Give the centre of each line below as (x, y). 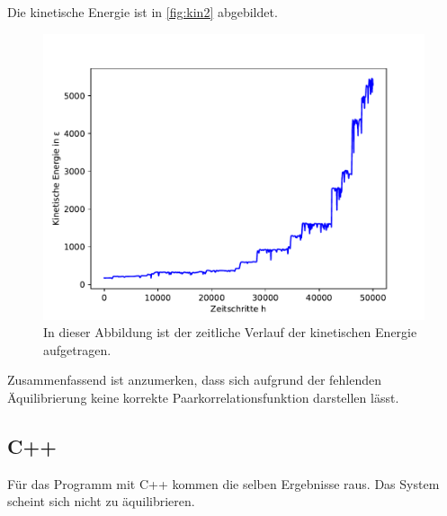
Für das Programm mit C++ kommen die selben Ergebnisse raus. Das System (223, 483)
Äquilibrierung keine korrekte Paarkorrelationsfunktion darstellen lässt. (203, 397)
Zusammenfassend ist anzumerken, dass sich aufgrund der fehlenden (194, 380)
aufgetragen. (77, 349)
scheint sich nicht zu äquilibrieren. (101, 501)
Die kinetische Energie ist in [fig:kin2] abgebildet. (143, 12)
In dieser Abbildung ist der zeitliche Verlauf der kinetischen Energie (230, 332)
